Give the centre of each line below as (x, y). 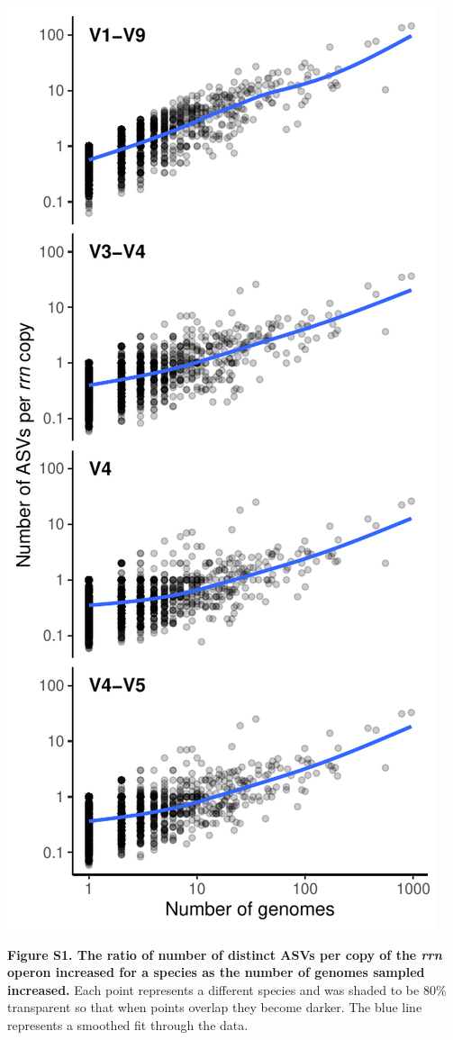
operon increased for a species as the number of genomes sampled (216, 972)
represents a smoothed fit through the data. (128, 1024)
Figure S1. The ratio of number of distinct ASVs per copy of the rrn (225, 954)
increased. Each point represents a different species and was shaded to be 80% (227, 989)
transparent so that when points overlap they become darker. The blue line (215, 1007)
